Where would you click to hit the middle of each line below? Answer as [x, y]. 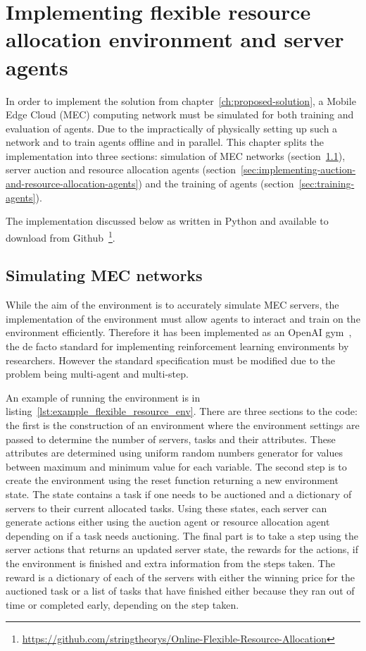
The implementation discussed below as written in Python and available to [167, 221]
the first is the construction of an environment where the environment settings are [183, 425]
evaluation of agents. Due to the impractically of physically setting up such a [172, 128]
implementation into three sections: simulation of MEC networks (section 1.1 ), [176, 155]
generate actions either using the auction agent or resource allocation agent [168, 522]
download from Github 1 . [61, 236]
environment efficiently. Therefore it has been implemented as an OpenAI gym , [179, 332]
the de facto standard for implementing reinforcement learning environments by [177, 346]
